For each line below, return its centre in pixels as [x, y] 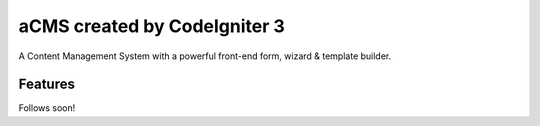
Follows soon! [47, 108]
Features [46, 84]
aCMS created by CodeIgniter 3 [151, 26]
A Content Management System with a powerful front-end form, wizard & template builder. [205, 56]
